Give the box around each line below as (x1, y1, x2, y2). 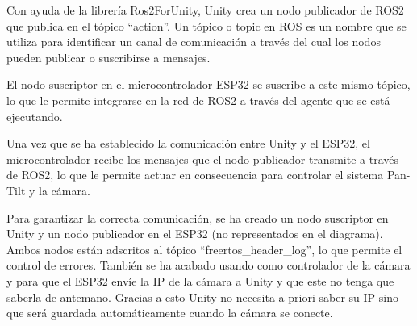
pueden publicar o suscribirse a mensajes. (6, 48, 211, 65)
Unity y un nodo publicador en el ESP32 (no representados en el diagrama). (6, 225, 383, 242)
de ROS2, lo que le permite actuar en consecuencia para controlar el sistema (6, 166, 384, 183)
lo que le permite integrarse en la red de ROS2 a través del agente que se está (6, 91, 390, 108)
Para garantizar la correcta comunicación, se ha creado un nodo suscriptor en (6, 209, 389, 226)
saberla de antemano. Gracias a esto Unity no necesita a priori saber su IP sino (6, 288, 398, 305)
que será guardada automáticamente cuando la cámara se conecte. (6, 304, 333, 321)
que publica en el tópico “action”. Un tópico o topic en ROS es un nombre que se (6, 17, 407, 34)
